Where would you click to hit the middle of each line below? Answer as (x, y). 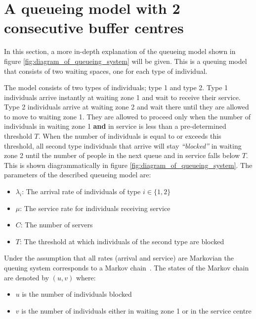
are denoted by (27, 277)
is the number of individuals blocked (77, 294)
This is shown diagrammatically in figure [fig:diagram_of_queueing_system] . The (128, 165)
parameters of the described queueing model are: (78, 175)
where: (86, 277)
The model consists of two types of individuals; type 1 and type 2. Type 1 (116, 87)
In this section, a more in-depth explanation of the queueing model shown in (120, 51)
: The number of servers (57, 225)
